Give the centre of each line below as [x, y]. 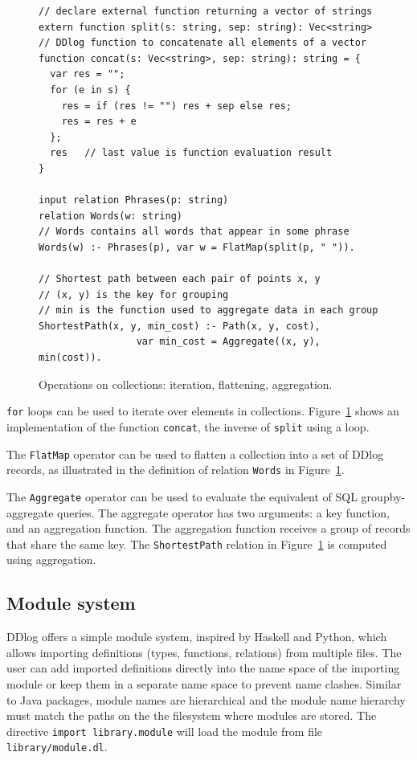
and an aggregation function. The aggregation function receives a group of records [208, 528]
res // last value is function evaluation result [191, 153]
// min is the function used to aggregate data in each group [208, 311]
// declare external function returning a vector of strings [206, 11]
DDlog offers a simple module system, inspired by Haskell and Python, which [197, 637]
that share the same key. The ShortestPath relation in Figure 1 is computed [197, 543]
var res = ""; [88, 74]
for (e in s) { [90, 90]
